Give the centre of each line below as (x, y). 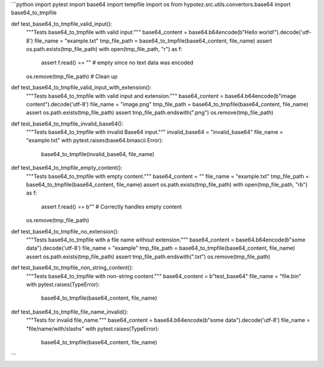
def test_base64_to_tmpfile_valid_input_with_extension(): (81, 88)
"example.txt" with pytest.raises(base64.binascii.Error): (94, 141)
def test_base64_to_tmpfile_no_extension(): (65, 231)
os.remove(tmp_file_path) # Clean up (72, 76)
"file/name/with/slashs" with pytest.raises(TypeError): (92, 329)
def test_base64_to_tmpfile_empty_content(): (67, 168)
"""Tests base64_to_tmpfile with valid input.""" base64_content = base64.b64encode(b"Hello (142, 32)
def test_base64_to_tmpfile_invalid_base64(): (67, 124)
